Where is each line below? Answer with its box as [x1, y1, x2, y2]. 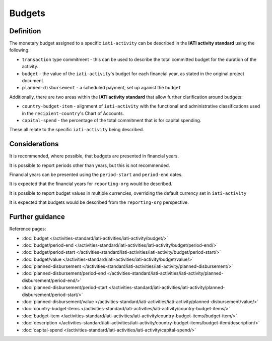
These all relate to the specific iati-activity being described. [9, 127, 144, 133]
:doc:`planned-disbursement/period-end [22, 270, 106, 276]
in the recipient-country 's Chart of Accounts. [22, 110, 124, 116]
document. [22, 78, 45, 84]
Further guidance [9, 212, 65, 221]
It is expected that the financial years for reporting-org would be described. [9, 181, 173, 187]
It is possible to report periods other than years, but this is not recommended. [9, 162, 170, 168]
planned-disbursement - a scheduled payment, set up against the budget [22, 85, 181, 91]
